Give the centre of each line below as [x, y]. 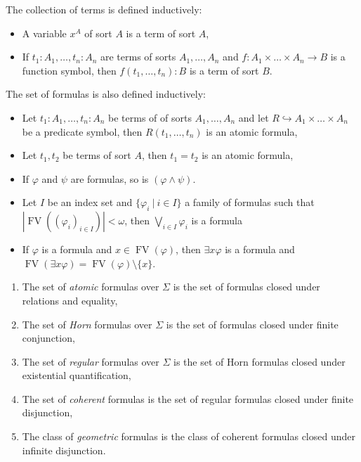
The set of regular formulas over [91, 361]
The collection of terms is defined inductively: [104, 9]
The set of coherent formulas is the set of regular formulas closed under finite [188, 398]
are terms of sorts [138, 57]
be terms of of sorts [150, 117]
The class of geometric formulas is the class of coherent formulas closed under [189, 436]
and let [254, 117]
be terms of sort [97, 155]
